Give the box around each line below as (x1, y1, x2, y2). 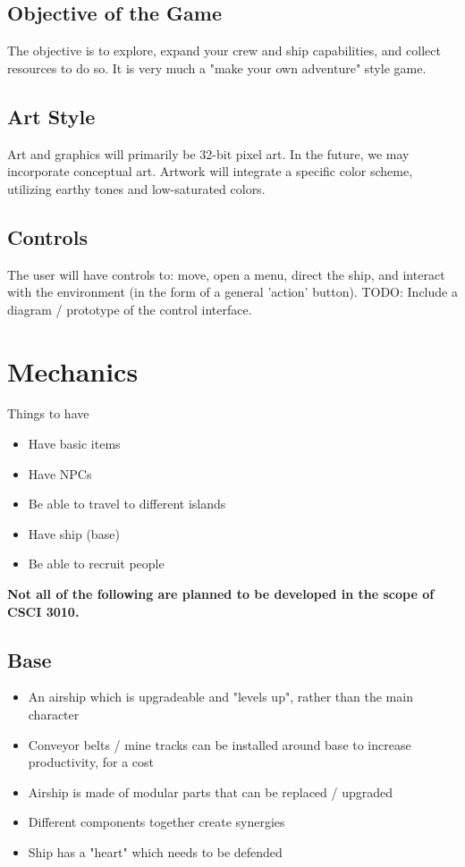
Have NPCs (28, 464, 92, 483)
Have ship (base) (28, 524, 120, 543)
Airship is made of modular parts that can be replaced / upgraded (28, 782, 393, 801)
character (28, 705, 80, 724)
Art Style (7, 102, 96, 130)
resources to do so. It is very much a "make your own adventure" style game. (7, 58, 427, 77)
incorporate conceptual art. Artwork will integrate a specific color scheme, (7, 162, 413, 181)
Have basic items (28, 434, 121, 453)
